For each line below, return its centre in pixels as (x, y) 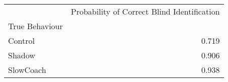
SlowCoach (27, 70)
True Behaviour (35, 26)
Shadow (22, 55)
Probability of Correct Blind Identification (145, 11)
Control (21, 40)
